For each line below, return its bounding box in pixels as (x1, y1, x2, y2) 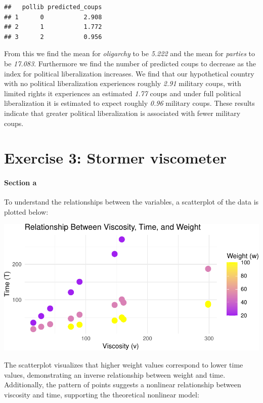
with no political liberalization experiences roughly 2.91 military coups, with (4, 78, 241, 89)
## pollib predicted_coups (4, 4, 102, 11)
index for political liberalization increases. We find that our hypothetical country (4, 68, 254, 78)
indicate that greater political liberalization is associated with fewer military (4, 107, 241, 118)
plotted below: (4, 206, 49, 217)
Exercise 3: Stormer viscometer (4, 147, 227, 168)
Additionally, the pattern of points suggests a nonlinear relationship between (4, 379, 241, 390)
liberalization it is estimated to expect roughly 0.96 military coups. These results (4, 98, 255, 108)
